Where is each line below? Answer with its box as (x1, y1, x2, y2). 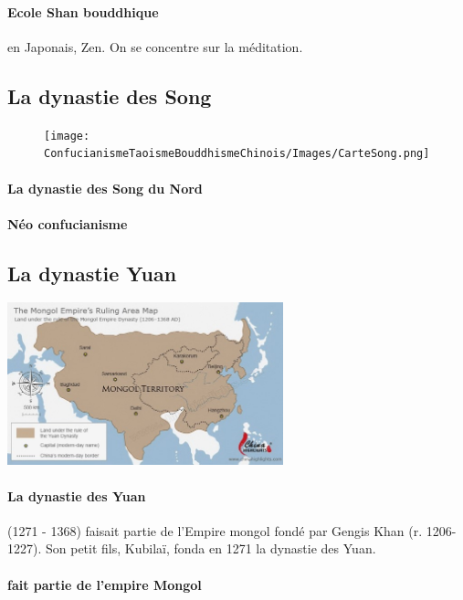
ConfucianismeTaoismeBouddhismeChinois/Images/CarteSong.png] (44, 147, 430, 161)
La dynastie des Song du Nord (7, 178, 203, 197)
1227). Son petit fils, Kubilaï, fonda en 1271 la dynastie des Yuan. (7, 539, 376, 558)
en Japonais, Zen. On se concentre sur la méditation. (7, 37, 303, 56)
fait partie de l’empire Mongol (7, 574, 202, 594)
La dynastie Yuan (7, 258, 177, 287)
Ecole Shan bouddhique (7, 2, 159, 21)
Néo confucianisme (7, 214, 128, 233)
